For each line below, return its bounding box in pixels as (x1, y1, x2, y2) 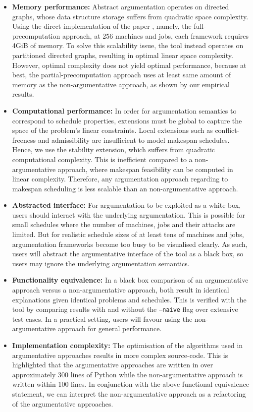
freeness (12, 134, 36, 145)
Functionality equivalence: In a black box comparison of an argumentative (12, 275, 249, 285)
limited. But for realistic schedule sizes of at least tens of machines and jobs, (12, 229, 244, 239)
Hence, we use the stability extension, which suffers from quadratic (12, 144, 215, 155)
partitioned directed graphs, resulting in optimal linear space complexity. (12, 50, 233, 60)
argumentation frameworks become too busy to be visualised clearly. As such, (12, 238, 248, 249)
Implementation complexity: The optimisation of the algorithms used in (12, 340, 243, 351)
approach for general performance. (58, 323, 162, 334)
